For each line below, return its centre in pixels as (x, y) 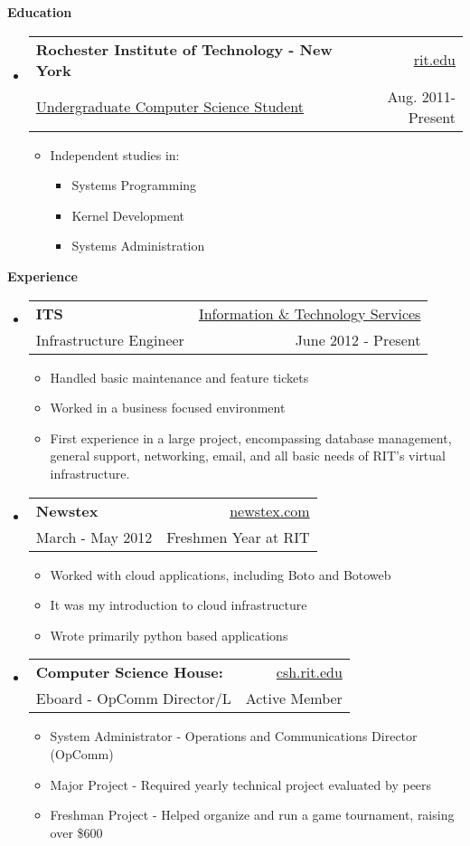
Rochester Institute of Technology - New (184, 49)
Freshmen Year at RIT (238, 537)
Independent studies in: (115, 154)
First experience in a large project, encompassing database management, (251, 437)
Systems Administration (138, 246)
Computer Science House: (129, 672)
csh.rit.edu (309, 672)
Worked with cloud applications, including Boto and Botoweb (221, 574)
